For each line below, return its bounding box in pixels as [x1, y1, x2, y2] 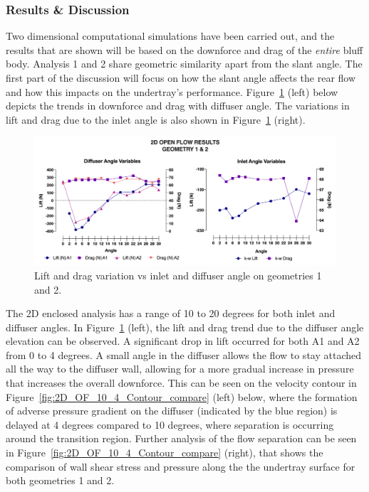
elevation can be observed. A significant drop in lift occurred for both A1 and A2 [6, 333, 360, 348]
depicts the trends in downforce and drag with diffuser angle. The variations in [6, 98, 350, 113]
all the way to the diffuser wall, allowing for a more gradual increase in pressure [6, 361, 354, 376]
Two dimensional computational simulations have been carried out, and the [6, 28, 335, 43]
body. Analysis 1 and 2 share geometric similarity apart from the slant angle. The [6, 56, 363, 71]
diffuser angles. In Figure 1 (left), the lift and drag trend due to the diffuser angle [6, 319, 364, 334]
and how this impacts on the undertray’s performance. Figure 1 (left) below [6, 84, 338, 99]
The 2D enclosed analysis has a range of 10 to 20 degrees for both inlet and [6, 306, 336, 321]
